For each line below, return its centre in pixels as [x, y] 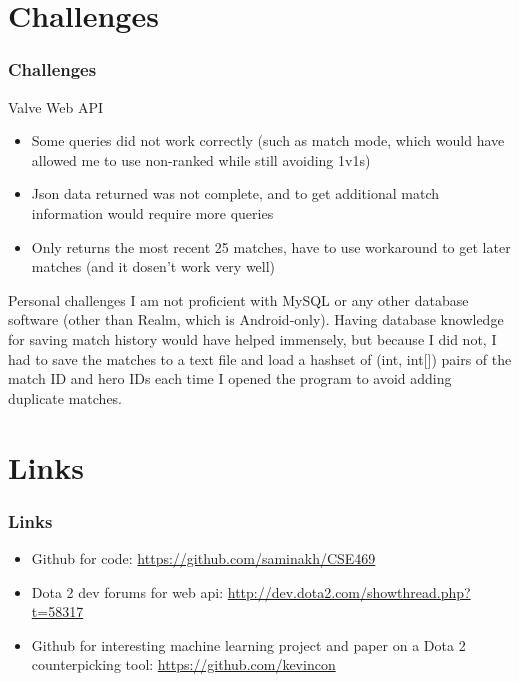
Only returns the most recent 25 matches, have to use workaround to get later [271, 246]
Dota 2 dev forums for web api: [127, 591]
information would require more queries [152, 212]
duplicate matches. [65, 397]
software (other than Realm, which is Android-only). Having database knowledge [256, 319]
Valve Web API [56, 106]
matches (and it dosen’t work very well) [153, 266]
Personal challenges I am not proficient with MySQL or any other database [238, 299]
